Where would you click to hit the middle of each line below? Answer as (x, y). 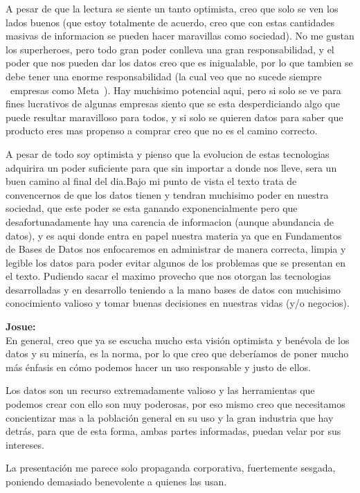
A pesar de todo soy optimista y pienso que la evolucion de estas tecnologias (168, 153)
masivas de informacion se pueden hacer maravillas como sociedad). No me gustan (180, 36)
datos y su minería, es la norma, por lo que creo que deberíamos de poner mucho (177, 353)
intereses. (25, 444)
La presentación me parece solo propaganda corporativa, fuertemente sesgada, (171, 468)
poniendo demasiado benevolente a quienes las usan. (116, 481)
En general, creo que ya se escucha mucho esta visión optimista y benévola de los (178, 340)
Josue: (21, 326)
